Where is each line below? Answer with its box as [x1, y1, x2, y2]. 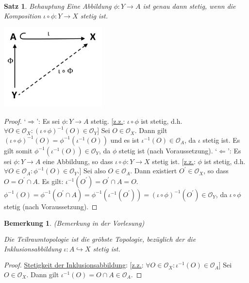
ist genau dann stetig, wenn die [143, 1, 236, 11]
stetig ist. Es [202, 134, 240, 145]
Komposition [4, 10, 41, 20]
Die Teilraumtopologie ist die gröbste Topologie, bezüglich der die [4, 234, 196, 244]
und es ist [110, 134, 139, 145]
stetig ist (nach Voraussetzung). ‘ [119, 145, 217, 155]
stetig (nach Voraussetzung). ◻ [4, 201, 98, 211]
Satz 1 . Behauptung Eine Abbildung [4, 1, 112, 11]
